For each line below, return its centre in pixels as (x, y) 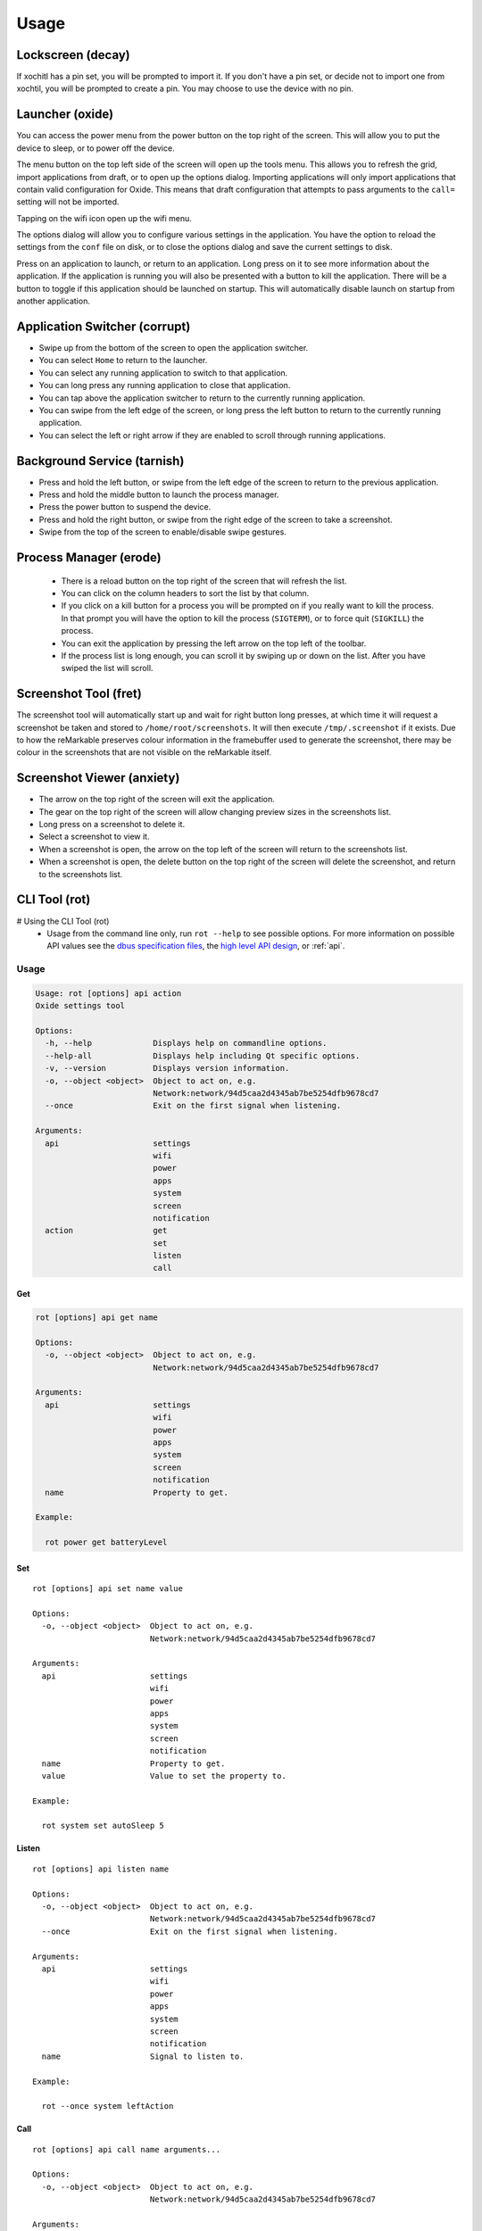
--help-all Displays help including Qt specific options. (203, 1056)
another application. (54, 301)
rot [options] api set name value (108, 1589)
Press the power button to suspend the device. (125, 507)
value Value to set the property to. (164, 1775)
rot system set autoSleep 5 (103, 1826)
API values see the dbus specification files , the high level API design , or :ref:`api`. (196, 946)
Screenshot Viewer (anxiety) (98, 778)
